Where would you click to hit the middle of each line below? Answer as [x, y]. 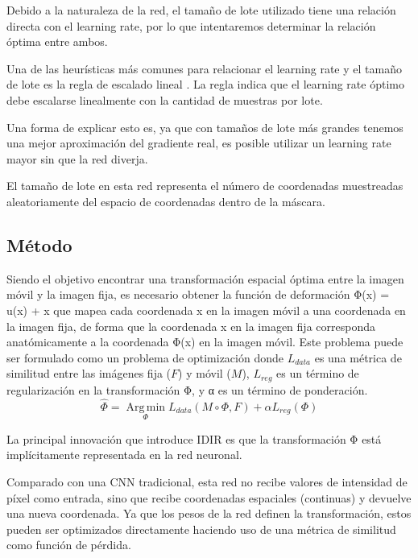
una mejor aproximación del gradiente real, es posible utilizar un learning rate [199, 143]
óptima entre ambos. [57, 41]
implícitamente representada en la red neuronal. [124, 455]
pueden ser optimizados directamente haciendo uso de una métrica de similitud [201, 529]
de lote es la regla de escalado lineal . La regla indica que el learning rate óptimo [205, 84]
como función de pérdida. [69, 545]
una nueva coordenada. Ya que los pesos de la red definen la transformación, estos [209, 513]
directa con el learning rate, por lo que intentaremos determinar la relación [191, 25]
